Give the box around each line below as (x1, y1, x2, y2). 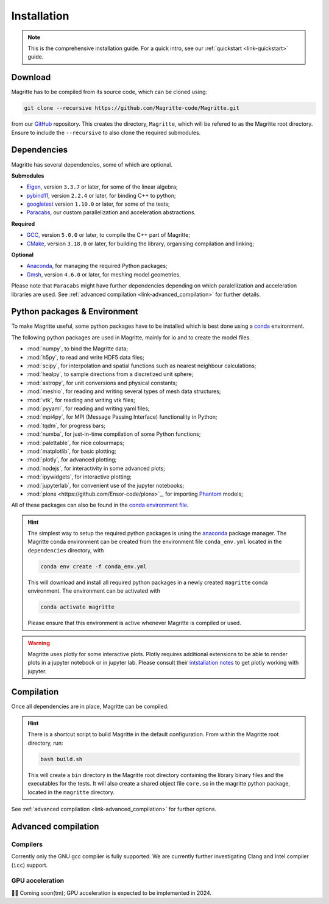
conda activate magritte (40, 604, 115, 610)
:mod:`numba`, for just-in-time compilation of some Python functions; (26, 430, 201, 438)
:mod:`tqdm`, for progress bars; (26, 422, 106, 429)
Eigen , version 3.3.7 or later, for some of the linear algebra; (26, 183, 178, 190)
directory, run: (27, 739, 63, 747)
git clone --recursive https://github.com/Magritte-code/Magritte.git (24, 104, 240, 112)
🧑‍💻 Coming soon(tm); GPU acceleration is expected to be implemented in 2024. (11, 889, 212, 897)
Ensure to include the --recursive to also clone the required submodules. (11, 129, 201, 136)
